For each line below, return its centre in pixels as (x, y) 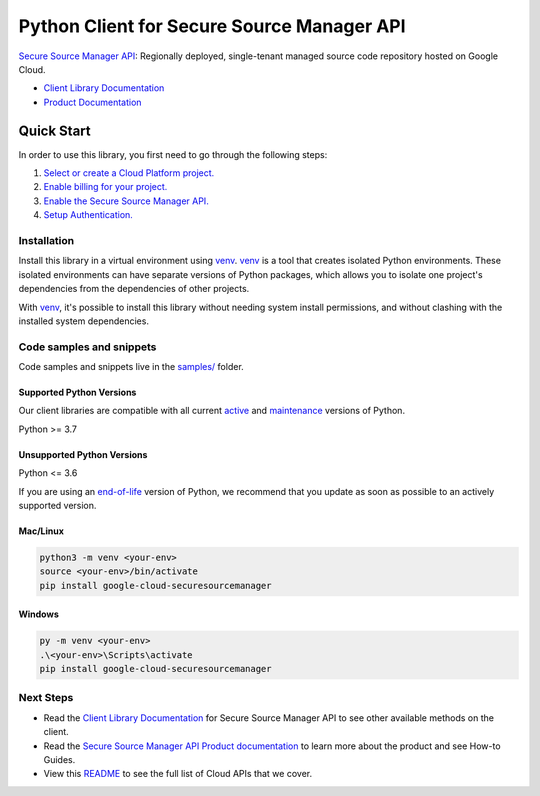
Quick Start (54, 130)
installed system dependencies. (84, 321)
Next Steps (46, 698)
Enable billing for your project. (105, 187)
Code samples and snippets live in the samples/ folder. (131, 367)
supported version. (57, 505)
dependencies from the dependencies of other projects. (134, 289)
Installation (46, 240)
